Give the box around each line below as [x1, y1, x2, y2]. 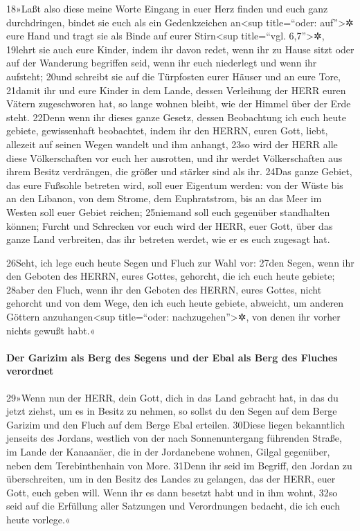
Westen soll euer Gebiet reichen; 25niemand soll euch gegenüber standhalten [6, 204, 330, 219]
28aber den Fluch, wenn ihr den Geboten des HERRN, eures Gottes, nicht [6, 282, 322, 296]
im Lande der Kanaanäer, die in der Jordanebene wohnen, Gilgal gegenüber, [6, 444, 330, 459]
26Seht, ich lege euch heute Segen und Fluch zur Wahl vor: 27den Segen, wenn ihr [6, 255, 354, 269]
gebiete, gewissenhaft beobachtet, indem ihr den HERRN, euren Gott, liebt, [6, 123, 328, 138]
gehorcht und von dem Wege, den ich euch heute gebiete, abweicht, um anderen [6, 296, 343, 310]
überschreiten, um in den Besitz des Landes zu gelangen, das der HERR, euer [6, 471, 336, 486]
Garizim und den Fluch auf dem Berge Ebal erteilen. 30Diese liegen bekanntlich [6, 417, 345, 431]
